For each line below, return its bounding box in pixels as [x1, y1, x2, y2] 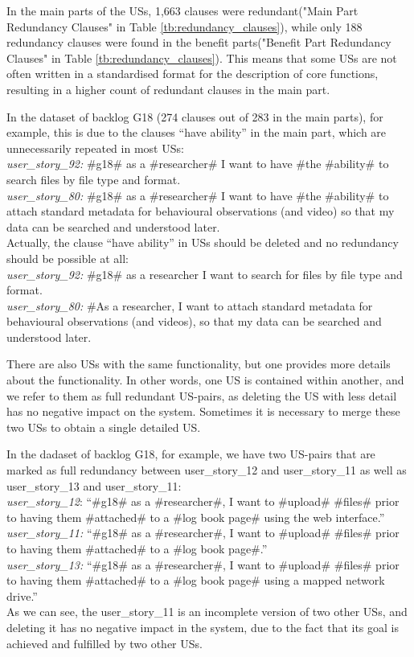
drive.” [6, 587, 38, 604]
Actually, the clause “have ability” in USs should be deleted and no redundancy [6, 234, 399, 251]
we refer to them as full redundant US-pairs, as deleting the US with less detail [6, 387, 397, 404]
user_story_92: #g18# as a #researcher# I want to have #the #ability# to [6, 155, 389, 172]
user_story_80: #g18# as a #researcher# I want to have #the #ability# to [6, 187, 389, 203]
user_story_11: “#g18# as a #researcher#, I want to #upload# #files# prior [6, 524, 400, 541]
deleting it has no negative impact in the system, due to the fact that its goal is [6, 618, 400, 635]
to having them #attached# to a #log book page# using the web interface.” [6, 508, 385, 525]
